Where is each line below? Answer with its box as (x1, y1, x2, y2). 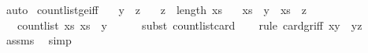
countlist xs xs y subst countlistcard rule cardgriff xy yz (17, 16, 362, 33)
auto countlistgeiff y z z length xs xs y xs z (6, 2, 307, 17)
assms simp (6, 32, 72, 48)
